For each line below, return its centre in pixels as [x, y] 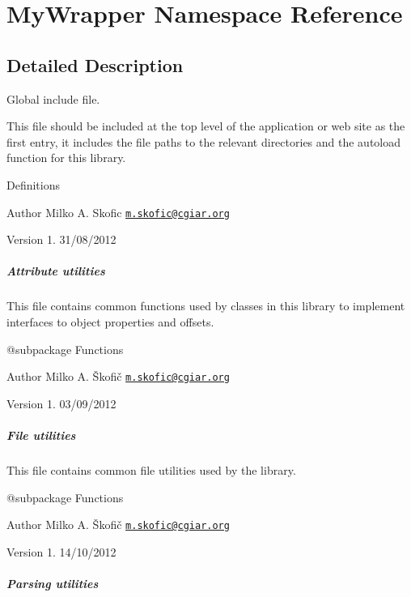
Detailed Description [95, 64]
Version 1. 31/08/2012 [61, 239]
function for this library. [66, 158]
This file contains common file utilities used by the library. [151, 469]
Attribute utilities [56, 271]
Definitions [34, 184]
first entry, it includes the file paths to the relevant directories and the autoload [204, 141]
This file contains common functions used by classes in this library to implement [206, 306]
